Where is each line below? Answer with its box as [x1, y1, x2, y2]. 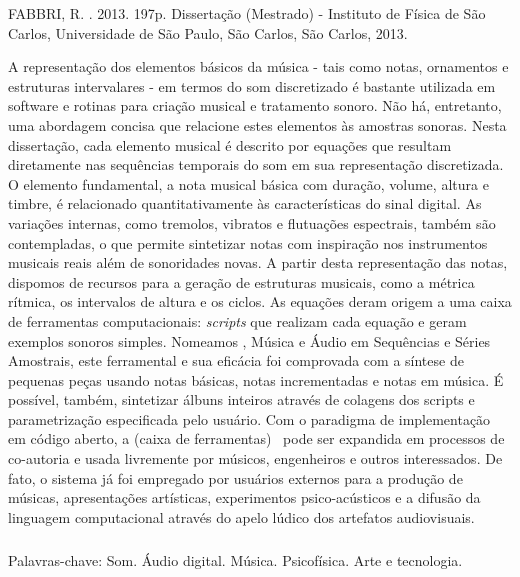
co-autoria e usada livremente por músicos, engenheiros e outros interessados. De [8, 448, 503, 469]
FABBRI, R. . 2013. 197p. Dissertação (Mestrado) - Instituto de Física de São [8, 3, 486, 23]
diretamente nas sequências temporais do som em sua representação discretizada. [8, 154, 504, 175]
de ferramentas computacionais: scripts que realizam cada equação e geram [8, 310, 467, 331]
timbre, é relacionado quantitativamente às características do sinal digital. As [8, 193, 482, 214]
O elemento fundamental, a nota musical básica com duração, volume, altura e [8, 173, 489, 194]
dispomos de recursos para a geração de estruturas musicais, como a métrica [8, 271, 475, 292]
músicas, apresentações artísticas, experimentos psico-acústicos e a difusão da [8, 487, 481, 508]
